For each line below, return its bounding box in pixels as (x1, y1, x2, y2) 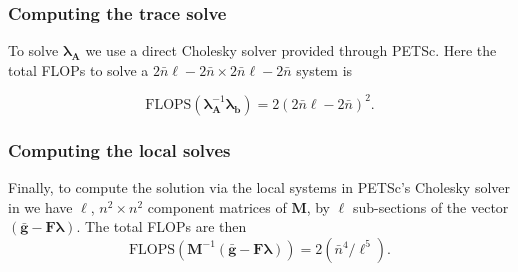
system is (296, 59, 353, 80)
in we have (8, 196, 73, 217)
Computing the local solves (8, 137, 231, 162)
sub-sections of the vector (352, 196, 509, 217)
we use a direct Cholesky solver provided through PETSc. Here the (85, 40, 497, 61)
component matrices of (147, 196, 287, 217)
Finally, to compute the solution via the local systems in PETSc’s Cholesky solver (8, 177, 511, 198)
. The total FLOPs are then (76, 216, 247, 237)
